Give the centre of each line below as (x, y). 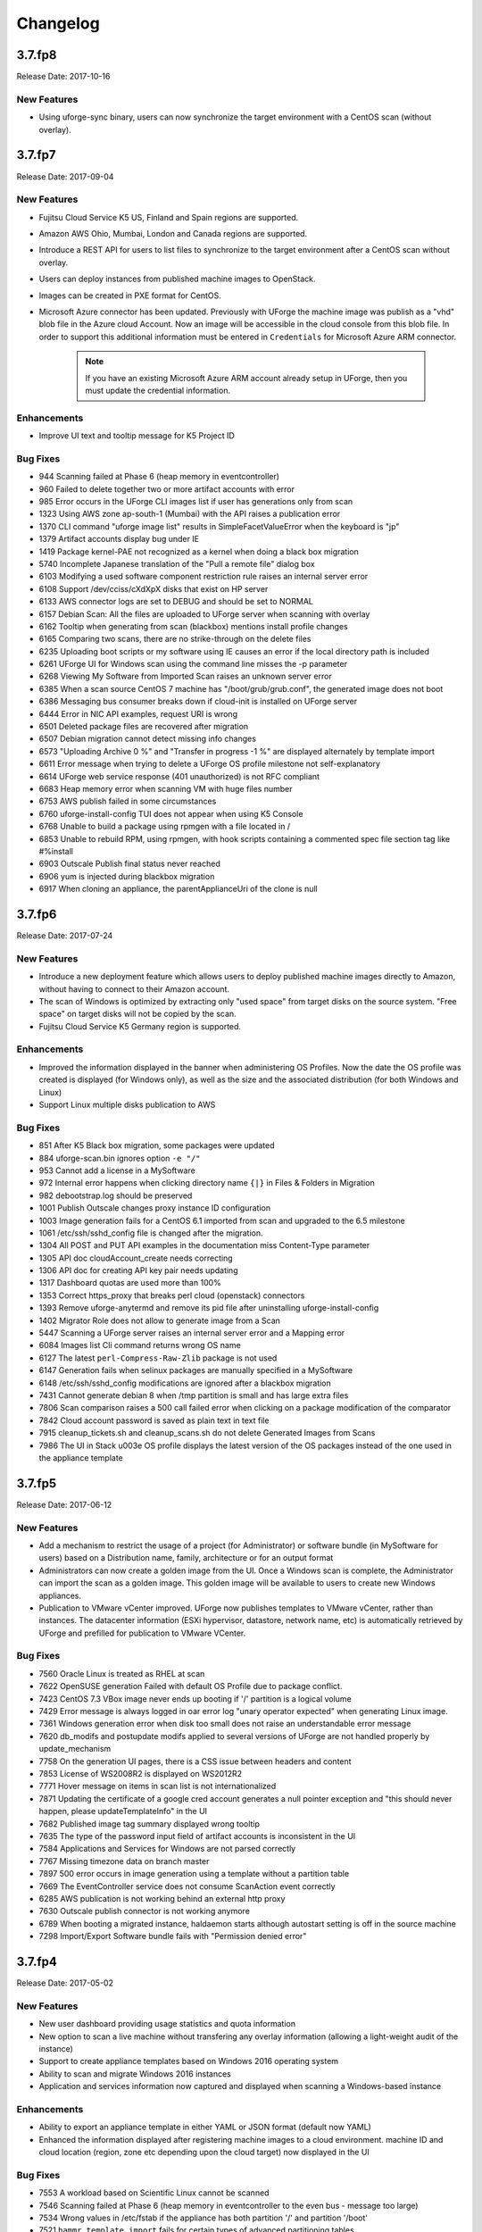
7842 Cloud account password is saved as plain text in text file (154, 1420)
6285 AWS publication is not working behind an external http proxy (162, 1898)
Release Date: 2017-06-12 (64, 1504)
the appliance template (81, 1457)
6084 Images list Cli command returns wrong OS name (140, 1345)
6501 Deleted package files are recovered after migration (144, 727)
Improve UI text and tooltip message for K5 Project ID (137, 436)
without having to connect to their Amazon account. (134, 989)
